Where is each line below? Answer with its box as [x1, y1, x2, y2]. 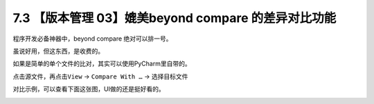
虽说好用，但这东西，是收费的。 [12, 47, 104, 55]
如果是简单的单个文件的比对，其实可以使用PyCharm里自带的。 [12, 59, 191, 68]
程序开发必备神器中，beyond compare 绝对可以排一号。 [12, 34, 172, 43]
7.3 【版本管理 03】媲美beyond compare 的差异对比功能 [12, 10, 337, 25]
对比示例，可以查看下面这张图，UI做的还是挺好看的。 [12, 85, 166, 93]
